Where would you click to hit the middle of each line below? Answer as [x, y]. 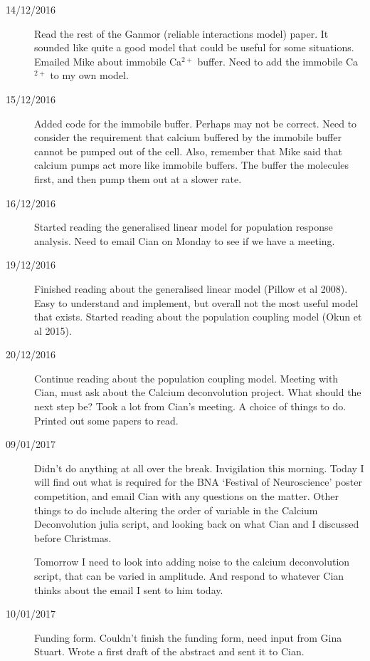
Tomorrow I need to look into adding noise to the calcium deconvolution [192, 562]
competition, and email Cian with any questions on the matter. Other [187, 496]
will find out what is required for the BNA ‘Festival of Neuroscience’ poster [198, 482]
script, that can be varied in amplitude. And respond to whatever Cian [189, 576]
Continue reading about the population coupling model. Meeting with [186, 378]
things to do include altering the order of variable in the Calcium [176, 510]
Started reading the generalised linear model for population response [184, 227]
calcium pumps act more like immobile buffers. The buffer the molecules [192, 165]
